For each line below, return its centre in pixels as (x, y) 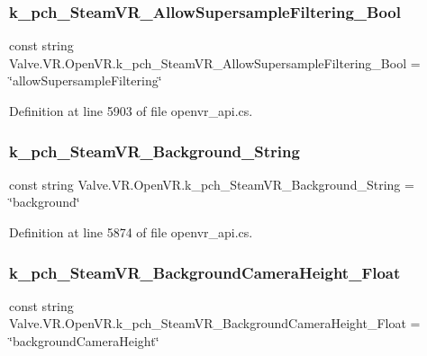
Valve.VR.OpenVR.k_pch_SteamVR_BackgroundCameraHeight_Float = (215, 323)
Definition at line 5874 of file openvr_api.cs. (131, 232)
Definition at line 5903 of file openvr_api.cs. (131, 111)
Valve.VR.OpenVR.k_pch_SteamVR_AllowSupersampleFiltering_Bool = (215, 62)
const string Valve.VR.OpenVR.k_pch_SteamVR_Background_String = (212, 184)
